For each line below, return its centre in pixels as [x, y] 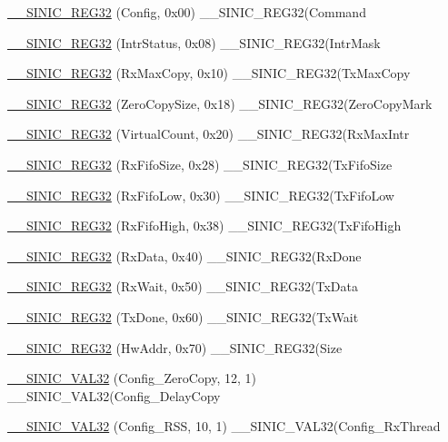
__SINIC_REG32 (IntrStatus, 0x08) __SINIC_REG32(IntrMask [194, 42]
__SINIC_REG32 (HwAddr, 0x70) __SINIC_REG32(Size [175, 347]
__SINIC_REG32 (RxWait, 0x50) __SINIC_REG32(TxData [183, 286]
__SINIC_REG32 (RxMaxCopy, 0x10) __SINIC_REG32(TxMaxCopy [209, 73]
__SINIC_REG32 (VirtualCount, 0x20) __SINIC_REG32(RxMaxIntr [209, 134]
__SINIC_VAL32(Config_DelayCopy [114, 395]
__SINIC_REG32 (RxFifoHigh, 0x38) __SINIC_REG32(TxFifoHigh [204, 226]
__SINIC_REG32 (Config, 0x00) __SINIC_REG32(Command [187, 12]
